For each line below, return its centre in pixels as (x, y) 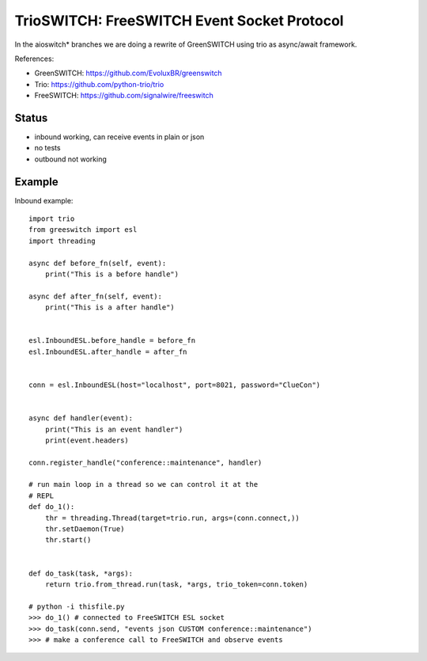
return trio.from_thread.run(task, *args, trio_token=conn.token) (176, 584)
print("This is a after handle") (110, 308)
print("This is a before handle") (112, 274)
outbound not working (70, 159)
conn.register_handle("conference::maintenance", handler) (145, 462)
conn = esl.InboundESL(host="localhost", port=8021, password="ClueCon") (175, 385)
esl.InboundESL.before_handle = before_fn (112, 341)
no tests (47, 148)
